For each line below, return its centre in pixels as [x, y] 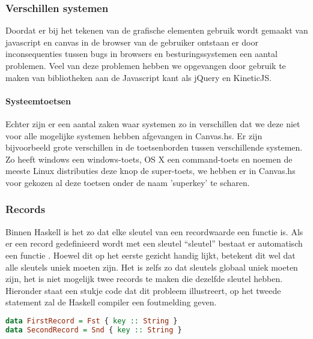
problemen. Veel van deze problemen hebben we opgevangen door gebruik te [146, 65]
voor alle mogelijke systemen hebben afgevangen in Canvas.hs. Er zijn [134, 135]
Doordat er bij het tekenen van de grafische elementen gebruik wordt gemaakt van [157, 30]
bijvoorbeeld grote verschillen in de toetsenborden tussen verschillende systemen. [154, 147]
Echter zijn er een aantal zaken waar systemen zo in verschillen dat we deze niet [153, 123]
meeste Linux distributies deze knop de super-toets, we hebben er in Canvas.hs [150, 171]
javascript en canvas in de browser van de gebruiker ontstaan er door [132, 42]
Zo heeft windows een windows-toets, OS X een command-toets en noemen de [149, 159]
